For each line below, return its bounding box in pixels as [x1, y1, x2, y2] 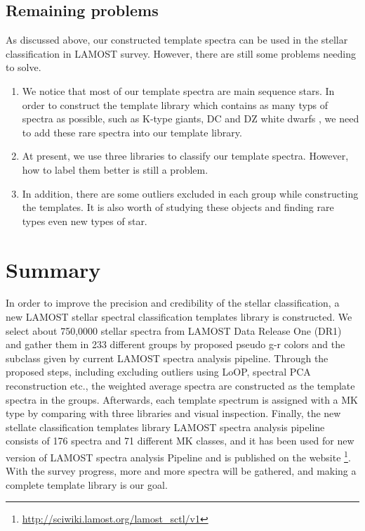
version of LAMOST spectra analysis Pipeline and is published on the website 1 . [6, 447, 351, 464]
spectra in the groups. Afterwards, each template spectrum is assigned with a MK [6, 392, 358, 407]
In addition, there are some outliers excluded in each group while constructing [22, 186, 359, 200]
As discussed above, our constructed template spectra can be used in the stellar [6, 32, 348, 47]
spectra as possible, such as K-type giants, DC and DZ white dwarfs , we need [22, 111, 359, 126]
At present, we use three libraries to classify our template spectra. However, [22, 148, 349, 163]
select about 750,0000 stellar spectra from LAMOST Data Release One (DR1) [6, 323, 342, 338]
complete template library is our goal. [6, 477, 168, 492]
